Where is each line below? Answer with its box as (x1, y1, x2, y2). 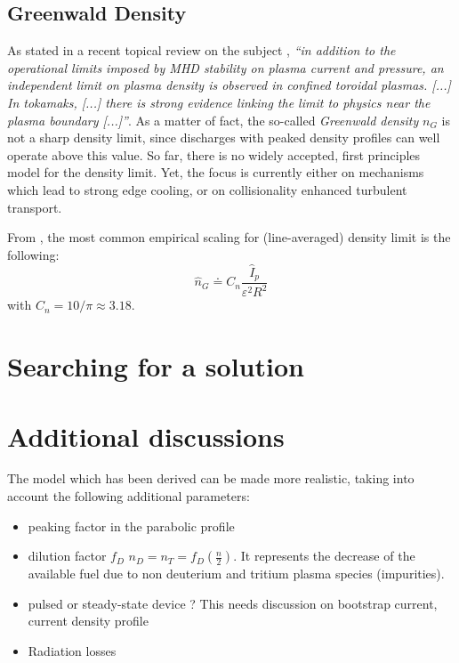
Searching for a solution (7, 348, 304, 384)
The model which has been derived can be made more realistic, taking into (7, 469, 415, 488)
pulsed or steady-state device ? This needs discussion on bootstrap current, (28, 594, 438, 612)
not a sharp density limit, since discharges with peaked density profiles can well (7, 128, 440, 147)
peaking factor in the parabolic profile (28, 516, 235, 535)
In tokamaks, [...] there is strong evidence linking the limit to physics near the (7, 93, 431, 111)
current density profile (28, 611, 149, 630)
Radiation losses (28, 642, 117, 660)
